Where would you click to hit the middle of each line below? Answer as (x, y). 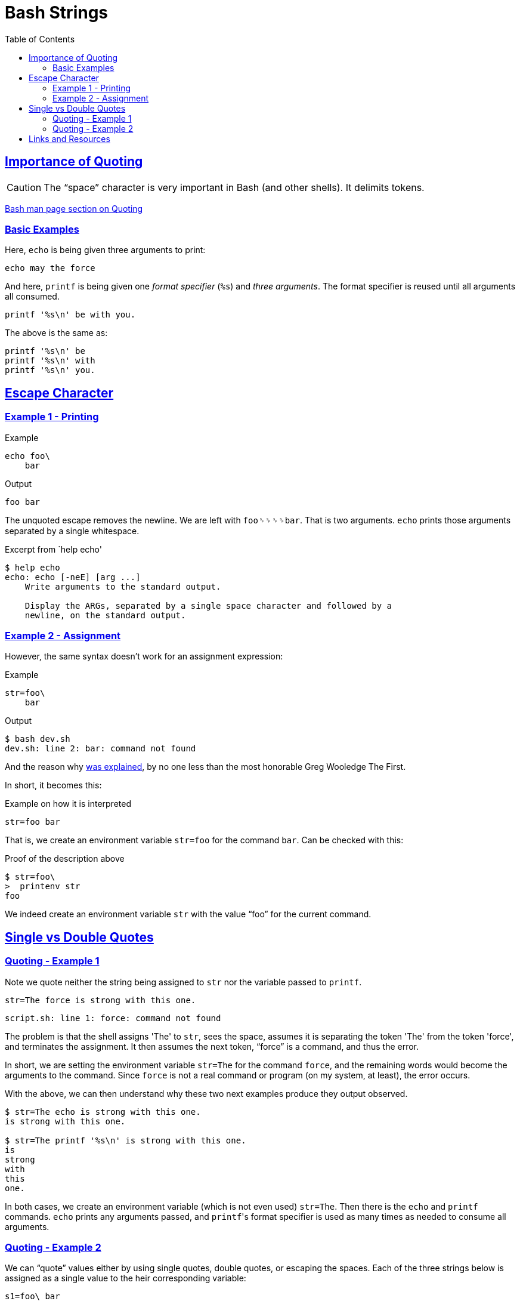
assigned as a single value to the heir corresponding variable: (126, 1278)
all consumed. (32, 297)
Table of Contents (40, 39)
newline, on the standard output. (105, 615)
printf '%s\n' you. (50, 370)
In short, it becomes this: (53, 785)
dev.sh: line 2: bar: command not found (100, 749)
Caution (24, 187)
